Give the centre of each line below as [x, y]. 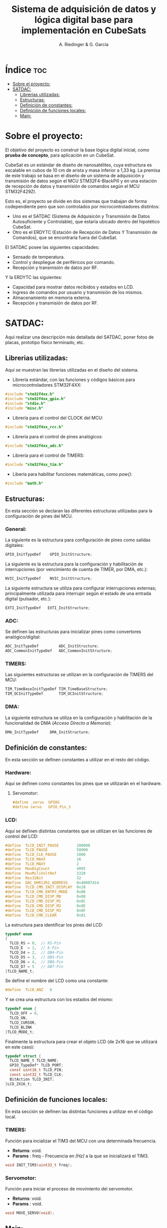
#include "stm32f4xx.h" [30, 394]
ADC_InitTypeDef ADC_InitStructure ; [52, 646]
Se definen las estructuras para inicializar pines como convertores [73, 632]
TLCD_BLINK [21, 1027]
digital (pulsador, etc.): [28, 599]
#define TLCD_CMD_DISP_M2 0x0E [45, 906]
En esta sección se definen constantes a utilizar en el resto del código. [78, 760]
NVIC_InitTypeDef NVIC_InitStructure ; [49, 579]
